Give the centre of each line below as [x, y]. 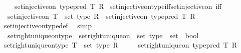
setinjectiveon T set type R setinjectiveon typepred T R [101, 16]
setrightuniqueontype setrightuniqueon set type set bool [103, 35]
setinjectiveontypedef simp [48, 26]
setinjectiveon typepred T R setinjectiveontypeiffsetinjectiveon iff [118, 6]
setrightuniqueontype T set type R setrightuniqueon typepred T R [120, 45]
